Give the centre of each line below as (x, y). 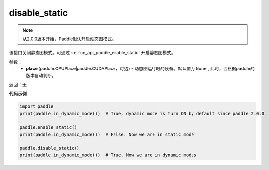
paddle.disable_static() (50, 148)
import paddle (37, 107)
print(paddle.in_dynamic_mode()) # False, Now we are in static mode (107, 134)
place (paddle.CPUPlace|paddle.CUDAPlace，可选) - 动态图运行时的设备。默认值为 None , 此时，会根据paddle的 (140, 68)
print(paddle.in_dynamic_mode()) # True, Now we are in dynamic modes (108, 155)
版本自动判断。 (41, 75)
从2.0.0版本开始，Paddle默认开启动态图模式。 (69, 39)
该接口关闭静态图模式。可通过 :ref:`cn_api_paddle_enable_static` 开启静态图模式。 (93, 53)
